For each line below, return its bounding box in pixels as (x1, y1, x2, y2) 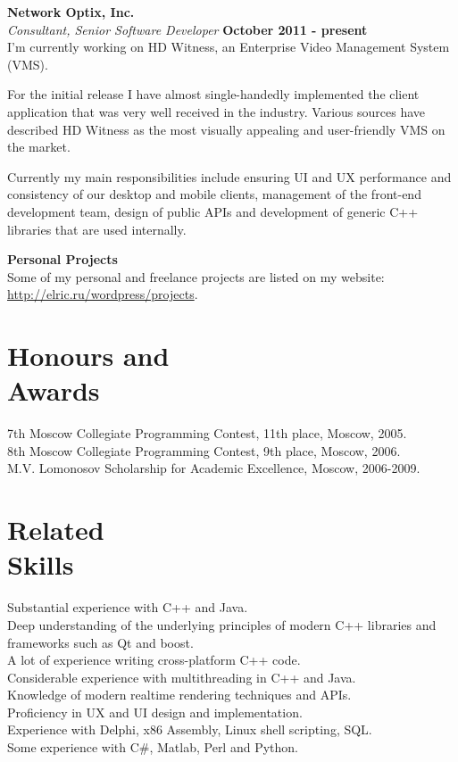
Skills (7, 546, 74, 583)
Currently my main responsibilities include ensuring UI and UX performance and (7, 167, 452, 186)
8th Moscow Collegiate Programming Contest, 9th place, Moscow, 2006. (7, 441, 401, 460)
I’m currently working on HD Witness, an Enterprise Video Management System (7, 37, 450, 56)
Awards (7, 372, 100, 409)
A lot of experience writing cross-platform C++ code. (7, 650, 301, 669)
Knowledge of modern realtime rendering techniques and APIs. (7, 685, 352, 704)
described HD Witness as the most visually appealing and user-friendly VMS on (7, 120, 446, 138)
